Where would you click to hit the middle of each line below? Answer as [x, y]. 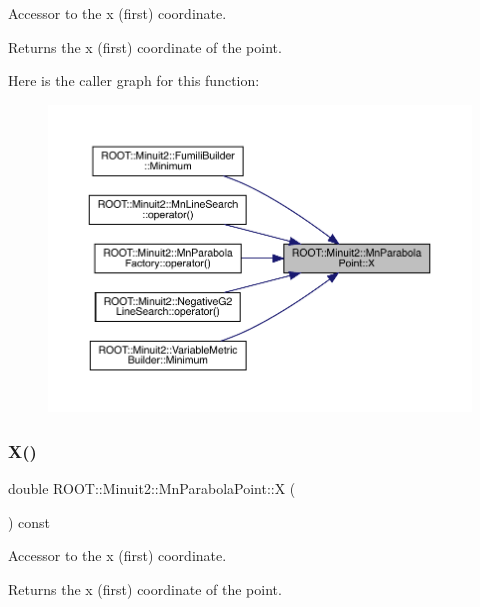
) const [29, 521]
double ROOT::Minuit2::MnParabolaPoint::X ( [152, 488]
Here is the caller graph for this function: [134, 80]
